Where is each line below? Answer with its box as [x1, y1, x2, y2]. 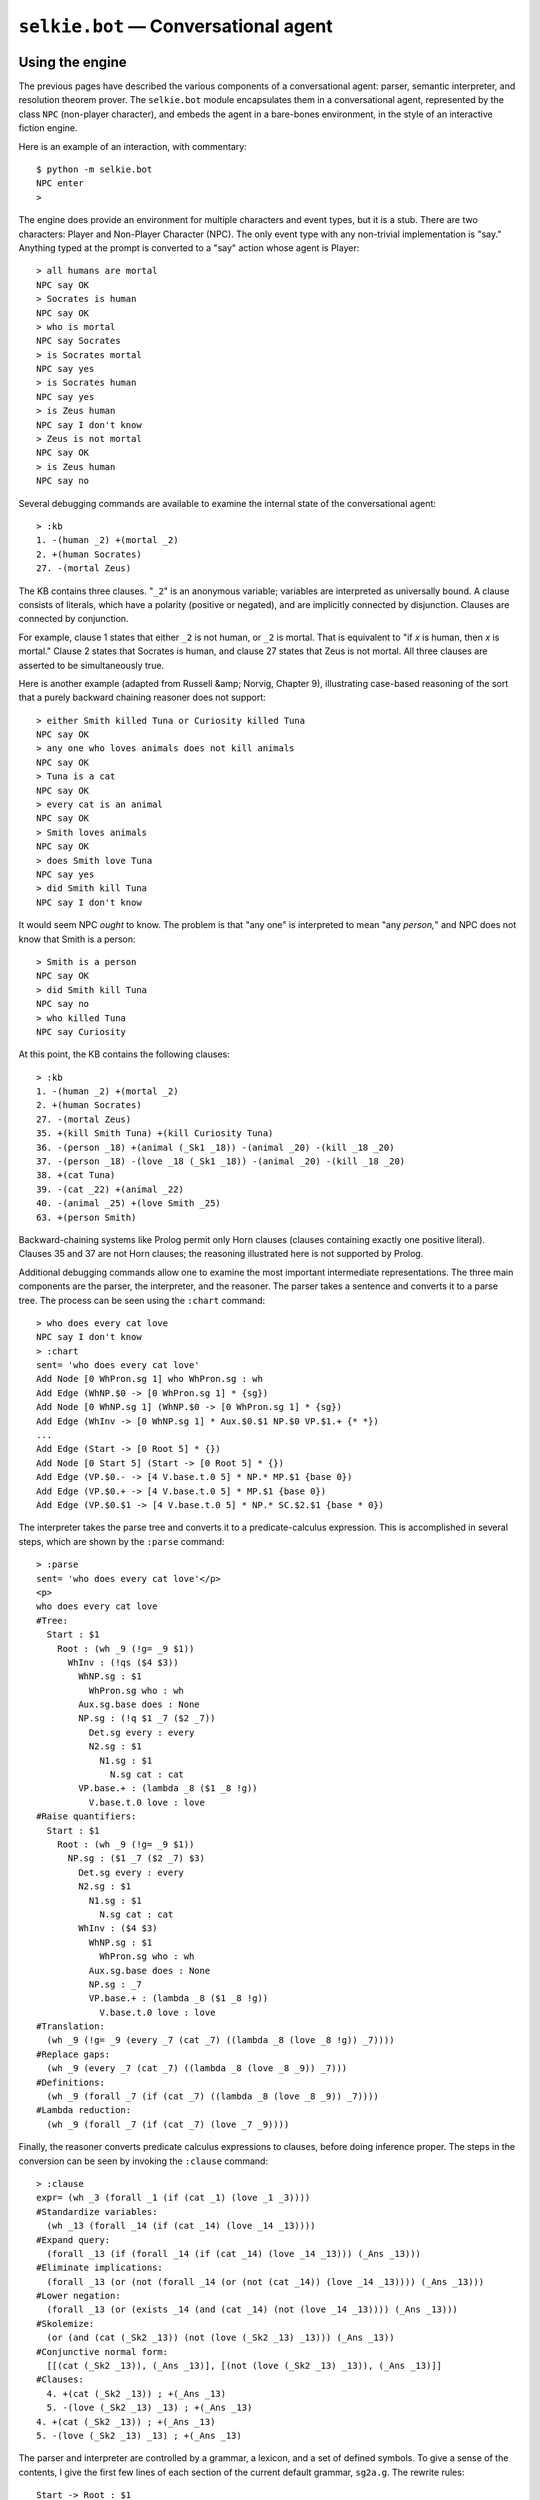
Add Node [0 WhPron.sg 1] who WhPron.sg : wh [36, 1373, 264, 1385]
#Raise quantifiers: [36, 1811, 137, 1822]
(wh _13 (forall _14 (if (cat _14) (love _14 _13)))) [46, 2220, 316, 2232]
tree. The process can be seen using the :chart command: [18, 1294, 266, 1306]
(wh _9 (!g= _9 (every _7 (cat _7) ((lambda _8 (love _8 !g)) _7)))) [46, 2035, 395, 2046]
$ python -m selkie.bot [36, 164, 153, 175]
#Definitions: [36, 2076, 105, 2088]
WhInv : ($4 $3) [78, 1923, 158, 1934]
